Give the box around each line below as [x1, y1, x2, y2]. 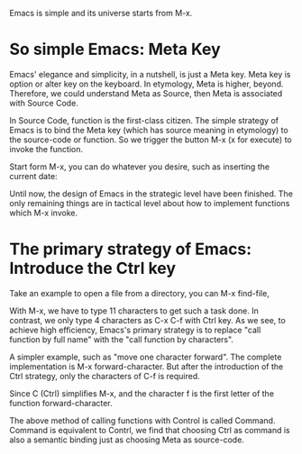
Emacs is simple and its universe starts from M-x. [9, 8, 193, 18]
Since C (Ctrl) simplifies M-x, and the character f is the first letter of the [9, 387, 275, 399]
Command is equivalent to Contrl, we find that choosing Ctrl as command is [9, 424, 290, 435]
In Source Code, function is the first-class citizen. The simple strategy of [9, 114, 279, 125]
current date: [9, 170, 58, 181]
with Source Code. [9, 97, 78, 108]
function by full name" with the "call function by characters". [9, 333, 234, 345]
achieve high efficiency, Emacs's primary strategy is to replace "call [9, 324, 261, 335]
